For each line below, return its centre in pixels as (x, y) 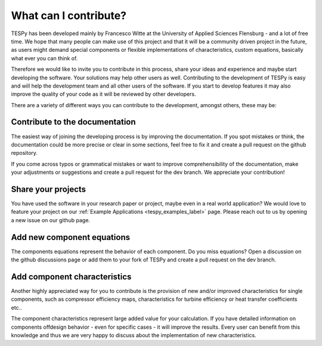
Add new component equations (71, 237)
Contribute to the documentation (74, 122)
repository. (24, 153)
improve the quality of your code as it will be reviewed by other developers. (103, 94)
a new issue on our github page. (51, 220)
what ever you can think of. (44, 58)
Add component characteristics (71, 277)
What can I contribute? (69, 15)
